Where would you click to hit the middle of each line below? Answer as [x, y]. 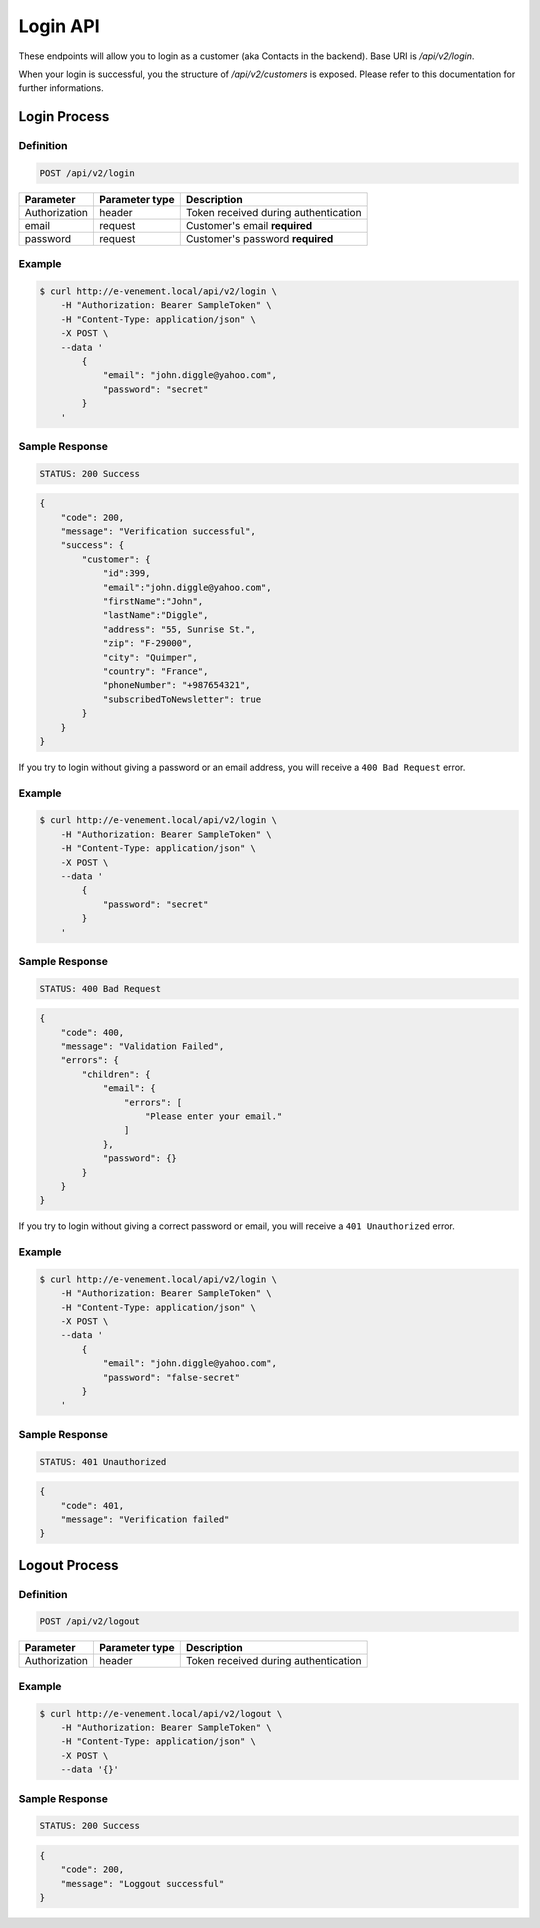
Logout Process [68, 1565]
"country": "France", [155, 671]
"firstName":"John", [153, 601]
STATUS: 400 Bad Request [100, 988]
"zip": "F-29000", [148, 643]
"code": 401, [92, 1505]
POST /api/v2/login [87, 173]
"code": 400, [92, 1032]
